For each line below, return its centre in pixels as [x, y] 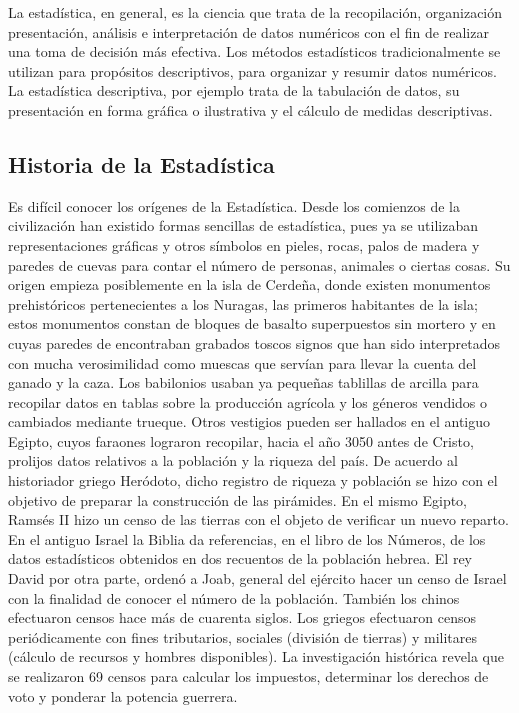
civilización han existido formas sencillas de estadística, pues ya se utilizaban [243, 225]
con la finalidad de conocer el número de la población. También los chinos [234, 597]
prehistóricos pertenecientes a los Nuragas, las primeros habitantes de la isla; [243, 303]
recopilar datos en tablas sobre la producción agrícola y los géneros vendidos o [248, 401]
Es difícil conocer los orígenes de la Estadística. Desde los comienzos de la [234, 205]
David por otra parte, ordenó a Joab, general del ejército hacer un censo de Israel [257, 578]
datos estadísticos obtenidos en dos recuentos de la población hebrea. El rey [240, 558]
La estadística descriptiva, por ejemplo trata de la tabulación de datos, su [234, 90]
